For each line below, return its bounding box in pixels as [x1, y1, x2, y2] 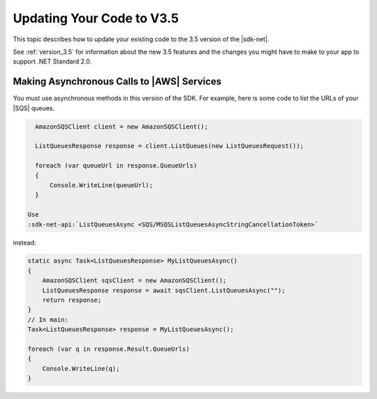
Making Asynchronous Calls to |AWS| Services [13, 75, 222, 87]
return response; [42, 296, 102, 304]
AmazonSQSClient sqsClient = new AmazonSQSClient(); [42, 277, 227, 284]
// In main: [27, 315, 69, 324]
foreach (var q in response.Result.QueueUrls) [27, 345, 190, 353]
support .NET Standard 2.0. [13, 57, 92, 66]
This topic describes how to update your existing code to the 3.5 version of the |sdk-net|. [13, 35, 269, 43]
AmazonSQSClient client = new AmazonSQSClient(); [35, 122, 209, 131]
